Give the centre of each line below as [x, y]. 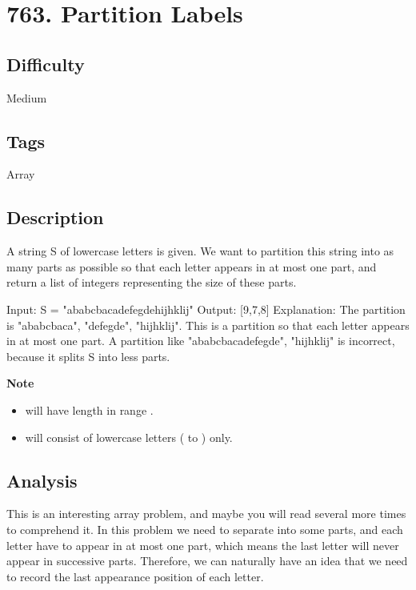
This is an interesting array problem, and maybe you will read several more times [206, 514]
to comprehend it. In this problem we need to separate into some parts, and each [205, 529]
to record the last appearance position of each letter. [135, 576]
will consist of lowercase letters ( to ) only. [129, 437]
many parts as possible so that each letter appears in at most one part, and [192, 266]
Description [55, 217]
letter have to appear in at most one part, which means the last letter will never [203, 545]
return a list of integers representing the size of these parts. [152, 282]
